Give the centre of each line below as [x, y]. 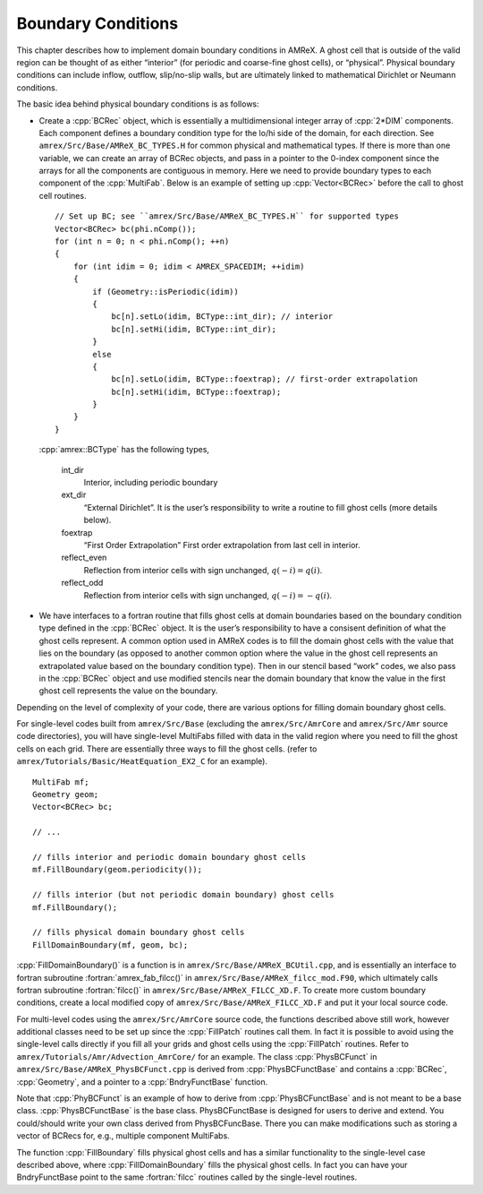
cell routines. [63, 195]
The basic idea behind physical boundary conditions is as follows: [138, 104]
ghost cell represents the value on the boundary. [128, 691]
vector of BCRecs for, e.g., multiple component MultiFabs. [123, 1136]
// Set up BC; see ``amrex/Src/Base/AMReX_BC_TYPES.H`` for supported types [227, 216]
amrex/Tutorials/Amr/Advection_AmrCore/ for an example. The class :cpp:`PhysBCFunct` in [197, 1056]
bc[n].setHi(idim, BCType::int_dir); [194, 329]
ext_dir [74, 495]
